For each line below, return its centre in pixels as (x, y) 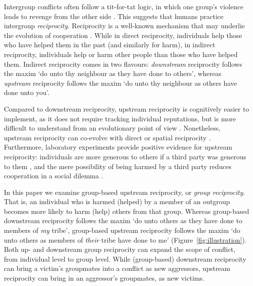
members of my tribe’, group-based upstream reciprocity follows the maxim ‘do (122, 230)
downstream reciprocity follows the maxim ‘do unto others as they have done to (123, 220)
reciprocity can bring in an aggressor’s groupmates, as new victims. (104, 278)
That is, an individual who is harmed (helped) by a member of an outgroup (117, 201)
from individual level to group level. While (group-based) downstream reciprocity (125, 258)
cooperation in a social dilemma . (54, 176)
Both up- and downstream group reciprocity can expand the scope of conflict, (120, 249)
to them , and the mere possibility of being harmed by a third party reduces (118, 166)
